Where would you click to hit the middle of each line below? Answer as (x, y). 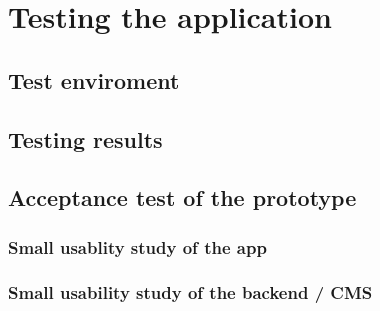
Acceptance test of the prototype (182, 197)
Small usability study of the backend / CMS (190, 292)
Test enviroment (94, 79)
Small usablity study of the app (137, 246)
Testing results (85, 138)
